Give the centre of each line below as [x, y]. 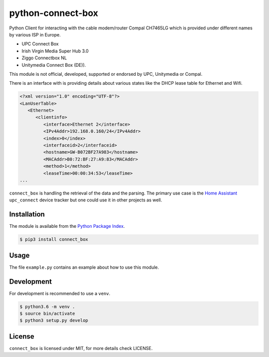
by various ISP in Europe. [35, 34]
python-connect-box [54, 13]
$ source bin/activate [47, 313]
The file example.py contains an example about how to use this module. [84, 267]
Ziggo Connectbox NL [44, 58]
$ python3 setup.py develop [54, 321]
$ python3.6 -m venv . [47, 306]
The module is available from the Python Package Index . [67, 226]
